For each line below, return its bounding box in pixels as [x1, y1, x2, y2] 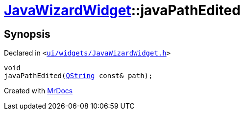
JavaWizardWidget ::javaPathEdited [4, 2, 241, 19]
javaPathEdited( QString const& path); [4, 72, 153, 80]
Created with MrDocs [4, 86, 73, 95]
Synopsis [4, 28, 50, 40]
